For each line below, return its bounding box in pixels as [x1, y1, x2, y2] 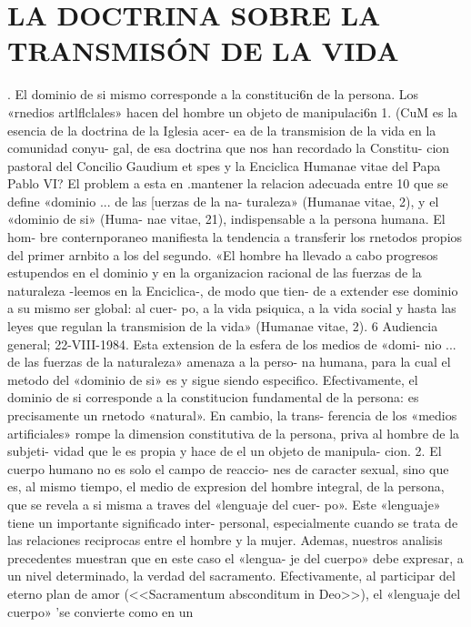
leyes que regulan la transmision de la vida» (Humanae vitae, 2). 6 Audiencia [7, 317, 438, 336]
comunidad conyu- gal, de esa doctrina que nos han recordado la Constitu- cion [7, 138, 450, 157]
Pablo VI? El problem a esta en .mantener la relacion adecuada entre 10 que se [7, 174, 448, 193]
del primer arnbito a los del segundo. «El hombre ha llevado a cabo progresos [7, 245, 438, 264]
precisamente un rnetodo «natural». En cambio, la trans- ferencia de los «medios [7, 406, 457, 424]
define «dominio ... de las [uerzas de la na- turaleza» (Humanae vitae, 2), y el [7, 191, 439, 210]
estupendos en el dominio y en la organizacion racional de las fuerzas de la [7, 263, 422, 282]
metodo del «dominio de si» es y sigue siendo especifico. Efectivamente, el [7, 369, 418, 389]
